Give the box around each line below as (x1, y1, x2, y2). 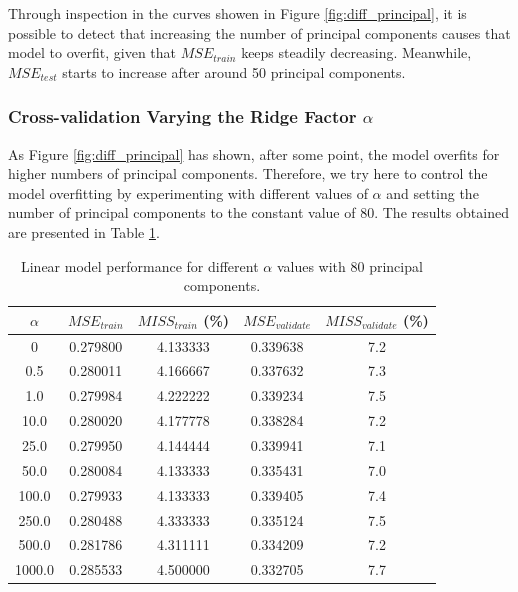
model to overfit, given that (8, 42, 177, 63)
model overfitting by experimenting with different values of (8, 182, 368, 203)
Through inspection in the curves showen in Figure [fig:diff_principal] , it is (8, 3, 467, 23)
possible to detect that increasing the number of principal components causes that (8, 22, 511, 43)
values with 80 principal (276, 255, 423, 276)
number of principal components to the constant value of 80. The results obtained (8, 202, 509, 223)
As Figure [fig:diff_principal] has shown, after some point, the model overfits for (8, 143, 500, 164)
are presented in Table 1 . (8, 221, 160, 242)
